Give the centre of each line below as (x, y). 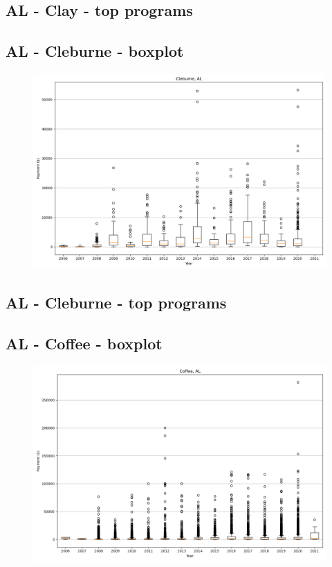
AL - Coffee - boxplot (84, 343)
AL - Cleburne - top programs (116, 303)
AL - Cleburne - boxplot (95, 51)
